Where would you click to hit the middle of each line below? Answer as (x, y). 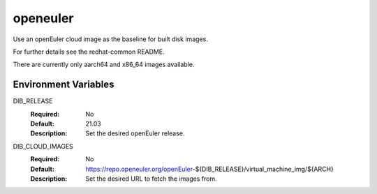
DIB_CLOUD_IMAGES (43, 146)
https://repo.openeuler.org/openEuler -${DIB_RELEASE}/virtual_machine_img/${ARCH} (210, 169)
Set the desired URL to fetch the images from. (151, 179)
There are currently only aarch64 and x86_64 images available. (104, 65)
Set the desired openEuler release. (135, 133)
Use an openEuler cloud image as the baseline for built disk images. (111, 39)
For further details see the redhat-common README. (89, 52)
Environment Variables (64, 85)
